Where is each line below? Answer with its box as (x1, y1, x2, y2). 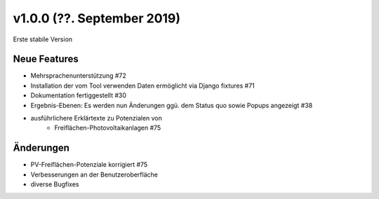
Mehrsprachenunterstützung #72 (30, 71, 126, 80)
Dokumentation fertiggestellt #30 (30, 91, 126, 99)
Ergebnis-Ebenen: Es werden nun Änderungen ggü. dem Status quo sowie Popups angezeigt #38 (30, 101, 313, 109)
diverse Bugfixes (30, 180, 79, 188)
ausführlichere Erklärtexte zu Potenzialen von (30, 114, 163, 123)
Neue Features (13, 53, 79, 65)
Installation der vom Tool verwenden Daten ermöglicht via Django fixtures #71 (30, 81, 255, 90)
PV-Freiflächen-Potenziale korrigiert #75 (30, 160, 148, 169)
